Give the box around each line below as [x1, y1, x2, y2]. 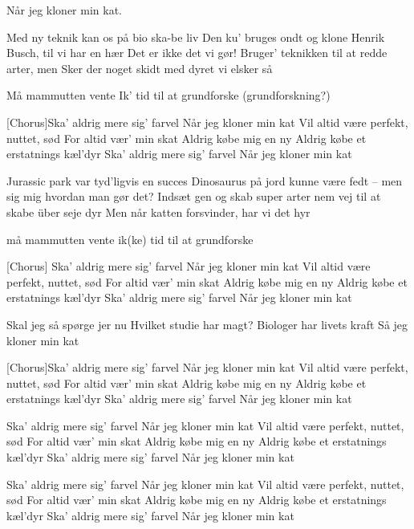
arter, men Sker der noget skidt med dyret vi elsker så [6, 59, 273, 76]
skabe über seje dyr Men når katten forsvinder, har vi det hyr [6, 203, 310, 220]
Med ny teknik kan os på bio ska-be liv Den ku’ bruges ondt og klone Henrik [6, 28, 385, 45]
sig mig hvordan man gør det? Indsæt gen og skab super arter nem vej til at [6, 188, 381, 205]
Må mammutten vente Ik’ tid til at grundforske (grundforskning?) [6, 87, 331, 104]
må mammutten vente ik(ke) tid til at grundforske [6, 230, 254, 247]
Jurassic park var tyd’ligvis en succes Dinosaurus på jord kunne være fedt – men [6, 172, 403, 189]
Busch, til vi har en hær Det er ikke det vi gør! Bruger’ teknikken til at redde [6, 44, 388, 61]
